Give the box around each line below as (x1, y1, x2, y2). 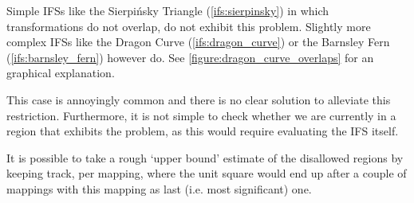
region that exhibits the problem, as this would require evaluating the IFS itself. (6, 123, 399, 139)
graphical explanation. (6, 64, 115, 81)
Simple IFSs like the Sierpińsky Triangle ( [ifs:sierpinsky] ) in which (6, 2, 329, 18)
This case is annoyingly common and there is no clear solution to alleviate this (6, 91, 391, 107)
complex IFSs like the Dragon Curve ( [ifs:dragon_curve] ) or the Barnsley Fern (6, 33, 390, 50)
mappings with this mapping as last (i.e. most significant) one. (6, 180, 312, 197)
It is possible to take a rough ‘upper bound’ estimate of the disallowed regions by (6, 149, 404, 166)
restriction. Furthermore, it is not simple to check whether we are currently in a (6, 107, 396, 123)
